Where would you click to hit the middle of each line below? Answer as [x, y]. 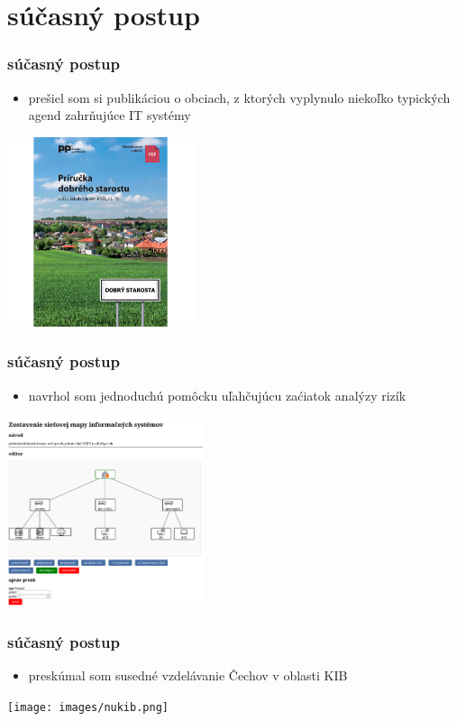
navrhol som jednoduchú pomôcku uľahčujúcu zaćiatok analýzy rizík [217, 395]
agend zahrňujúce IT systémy [110, 115]
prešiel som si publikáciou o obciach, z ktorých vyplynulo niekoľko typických [239, 97]
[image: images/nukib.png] [88, 707]
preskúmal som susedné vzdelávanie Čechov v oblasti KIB [188, 675]
